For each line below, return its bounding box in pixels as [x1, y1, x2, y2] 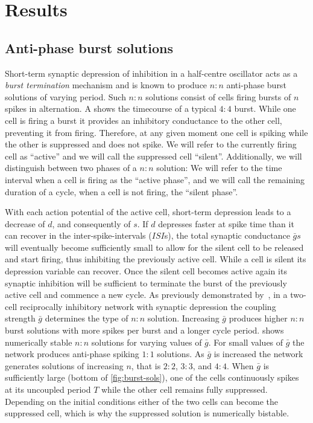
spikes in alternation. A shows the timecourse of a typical [5, 102, 217, 115]
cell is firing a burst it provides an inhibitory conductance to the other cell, [5, 114, 282, 126]
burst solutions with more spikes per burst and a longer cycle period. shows [5, 324, 284, 337]
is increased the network [213, 347, 303, 360]
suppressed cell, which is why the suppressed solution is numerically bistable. [5, 407, 289, 419]
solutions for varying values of [91, 335, 202, 348]
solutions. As [157, 347, 204, 360]
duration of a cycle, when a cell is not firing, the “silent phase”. [5, 185, 238, 198]
